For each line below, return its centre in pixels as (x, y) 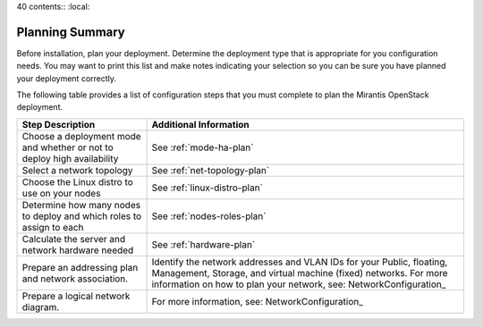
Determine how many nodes (81, 205)
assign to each (53, 227)
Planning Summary (71, 32)
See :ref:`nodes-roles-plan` (209, 216)
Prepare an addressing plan (80, 267)
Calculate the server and (73, 239)
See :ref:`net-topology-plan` (211, 170)
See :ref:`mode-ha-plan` (203, 147)
